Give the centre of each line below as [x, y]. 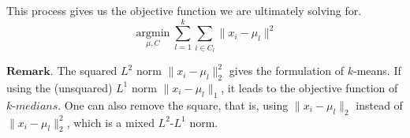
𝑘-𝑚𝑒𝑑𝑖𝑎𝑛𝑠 [32, 106]
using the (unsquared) [60, 87]
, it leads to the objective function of [309, 87]
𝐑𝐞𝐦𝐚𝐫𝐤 [28, 72]
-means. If [377, 71]
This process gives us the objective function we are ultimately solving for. [184, 10]
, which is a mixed [110, 122]
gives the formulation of [287, 71]
